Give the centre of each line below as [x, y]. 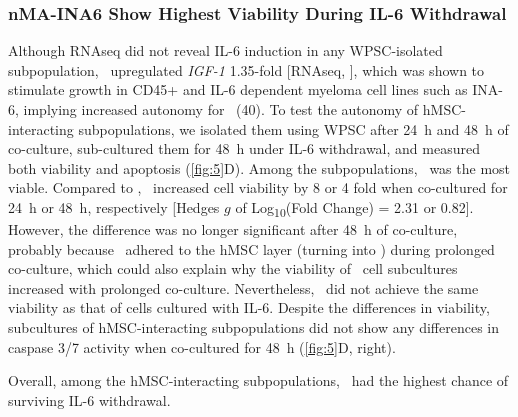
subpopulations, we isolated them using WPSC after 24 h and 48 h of [293, 128]
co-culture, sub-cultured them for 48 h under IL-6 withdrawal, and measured [244, 148]
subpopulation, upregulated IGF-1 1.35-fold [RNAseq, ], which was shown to [246, 69]
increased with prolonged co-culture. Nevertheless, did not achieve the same [243, 287]
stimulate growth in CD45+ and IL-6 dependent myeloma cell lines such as [238, 89]
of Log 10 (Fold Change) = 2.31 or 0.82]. [354, 208]
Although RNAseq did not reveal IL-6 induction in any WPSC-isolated [225, 50]
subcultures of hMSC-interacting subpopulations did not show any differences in [254, 327]
